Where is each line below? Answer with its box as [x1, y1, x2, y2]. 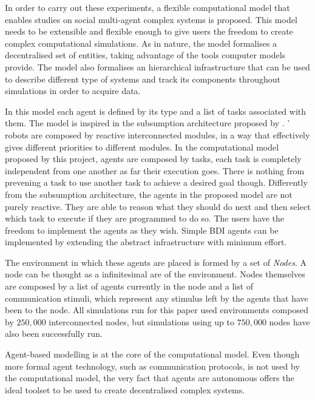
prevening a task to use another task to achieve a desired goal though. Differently [5, 176, 308, 189]
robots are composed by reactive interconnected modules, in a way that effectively [5, 128, 310, 141]
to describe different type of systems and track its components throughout [5, 72, 281, 85]
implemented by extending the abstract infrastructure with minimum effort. [5, 236, 287, 248]
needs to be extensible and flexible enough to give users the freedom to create [5, 25, 293, 38]
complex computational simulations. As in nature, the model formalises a [5, 36, 277, 49]
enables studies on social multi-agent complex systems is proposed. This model [5, 13, 297, 25]
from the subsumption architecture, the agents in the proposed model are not [5, 188, 293, 200]
